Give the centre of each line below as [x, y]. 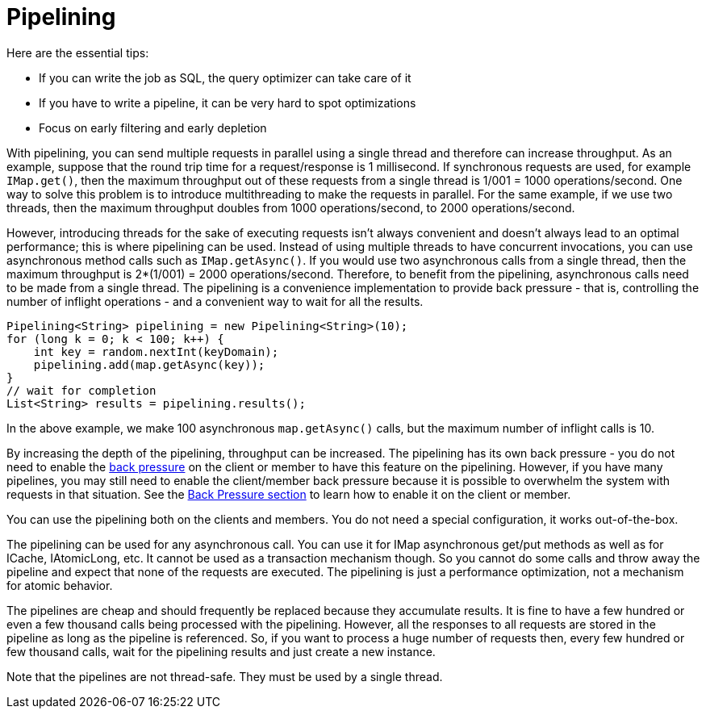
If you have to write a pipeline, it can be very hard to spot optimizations [228, 102]
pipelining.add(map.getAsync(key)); [149, 364]
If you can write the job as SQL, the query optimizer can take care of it [225, 77]
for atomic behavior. [60, 585]
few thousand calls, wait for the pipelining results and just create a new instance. [221, 651]
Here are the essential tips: [78, 52]
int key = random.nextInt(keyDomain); [156, 351]
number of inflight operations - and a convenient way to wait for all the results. [215, 301]
